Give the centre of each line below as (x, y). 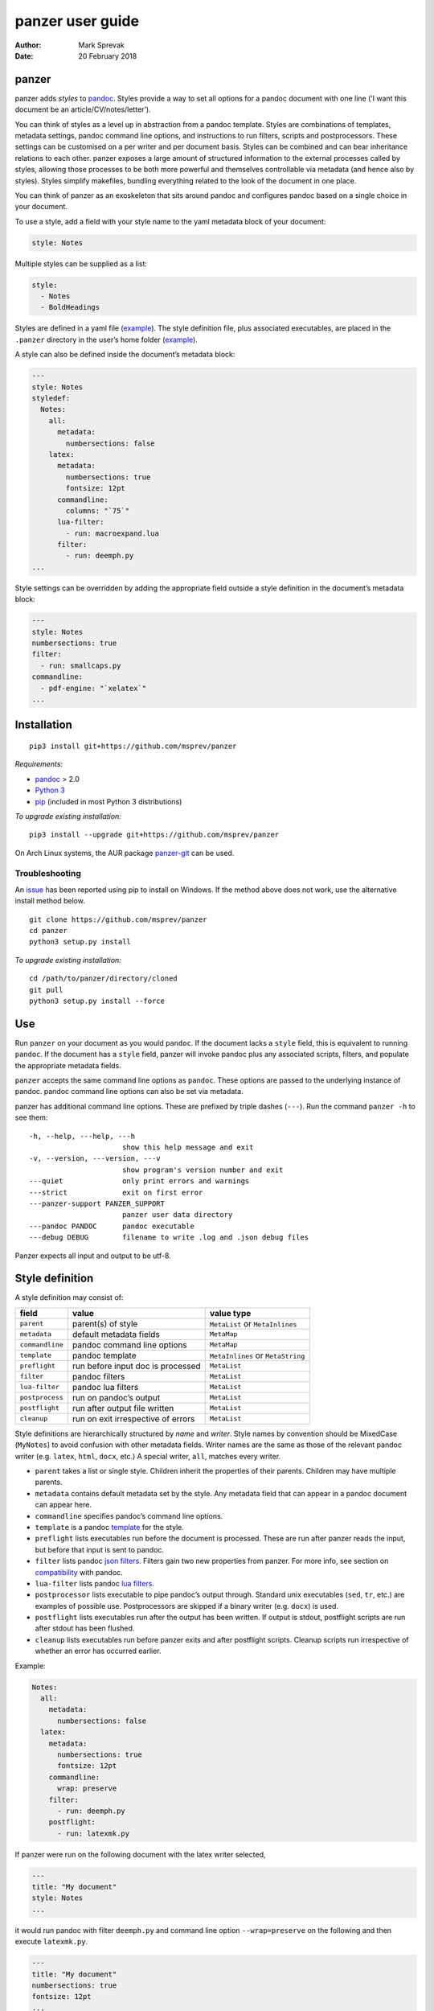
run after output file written (123, 1408)
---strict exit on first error (116, 1192)
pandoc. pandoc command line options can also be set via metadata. (129, 1092)
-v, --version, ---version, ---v (95, 1159)
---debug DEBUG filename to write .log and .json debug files (169, 1238)
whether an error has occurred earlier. (98, 1651)
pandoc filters (99, 1376)
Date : (24, 56)
